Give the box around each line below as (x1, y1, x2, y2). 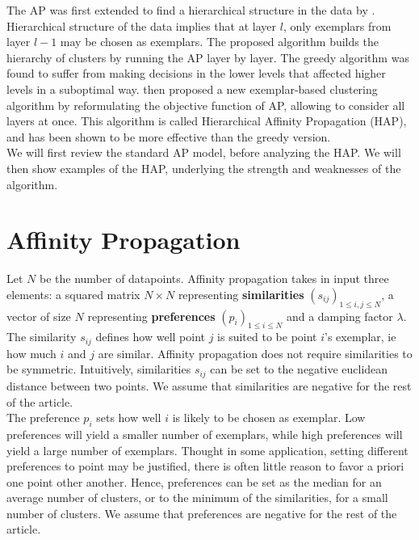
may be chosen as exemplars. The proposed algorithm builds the (60, 33, 379, 50)
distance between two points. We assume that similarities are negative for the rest (6, 377, 412, 394)
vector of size (6, 307, 71, 324)
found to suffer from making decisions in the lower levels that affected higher (6, 65, 386, 82)
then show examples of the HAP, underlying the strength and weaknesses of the (6, 159, 401, 176)
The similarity (6, 328, 77, 345)
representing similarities (178, 285, 304, 302)
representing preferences (87, 307, 216, 324)
